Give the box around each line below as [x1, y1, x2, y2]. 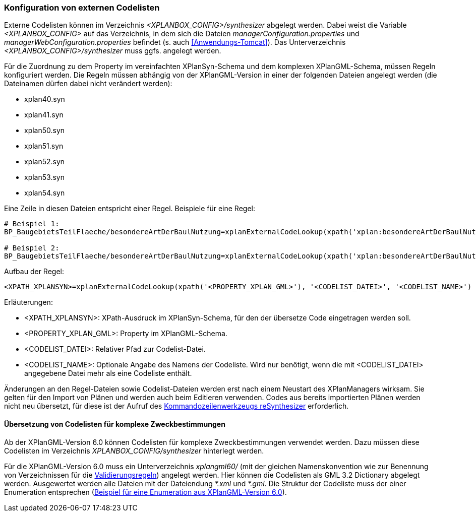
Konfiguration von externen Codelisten [4, 3, 160, 13]
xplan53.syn [24, 173, 65, 182]
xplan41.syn [24, 110, 64, 119]
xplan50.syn [24, 126, 65, 135]
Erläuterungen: [4, 298, 53, 307]
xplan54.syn [24, 188, 65, 198]
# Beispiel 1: [4, 220, 59, 228]
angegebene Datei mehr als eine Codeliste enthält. [24, 369, 192, 378]
